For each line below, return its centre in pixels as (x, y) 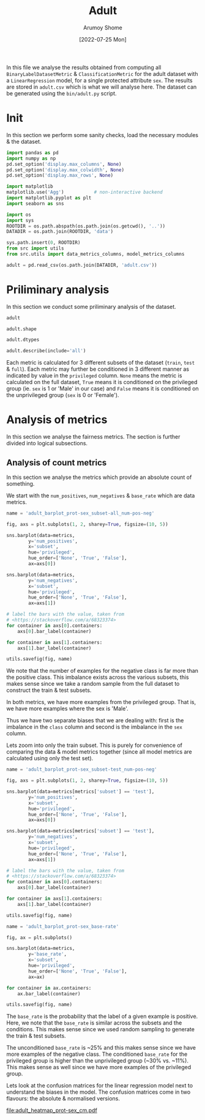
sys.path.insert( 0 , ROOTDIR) (43, 243)
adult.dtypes (23, 340)
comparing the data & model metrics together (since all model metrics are (99, 752)
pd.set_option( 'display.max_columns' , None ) (64, 164)
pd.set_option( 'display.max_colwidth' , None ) (65, 170)
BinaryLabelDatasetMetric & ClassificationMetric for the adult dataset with (102, 73)
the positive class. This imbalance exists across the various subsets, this (98, 677)
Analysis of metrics (57, 420)
